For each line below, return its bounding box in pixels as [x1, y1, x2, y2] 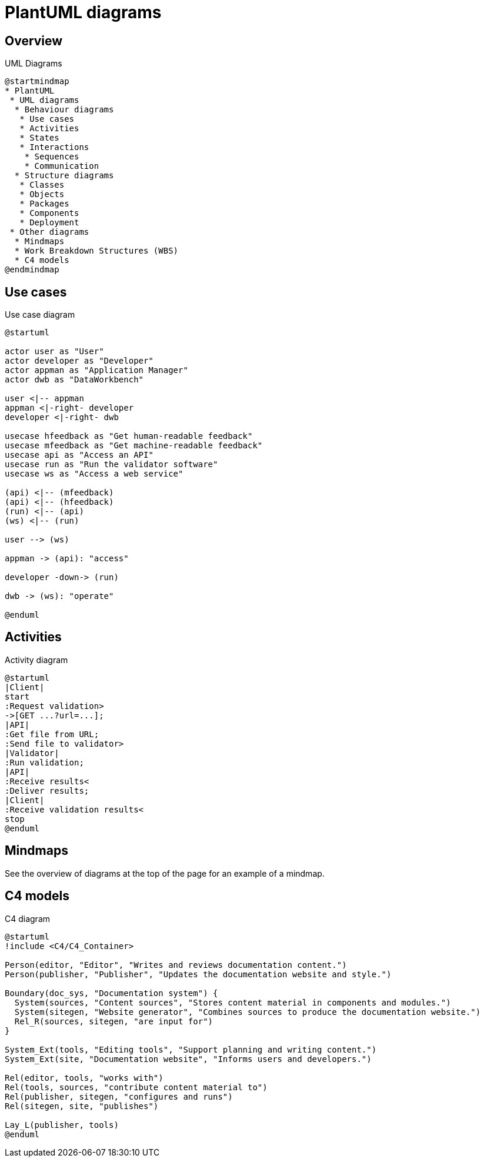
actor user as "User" [5, 347, 104, 357]
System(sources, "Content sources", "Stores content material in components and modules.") [14, 997, 451, 1007]
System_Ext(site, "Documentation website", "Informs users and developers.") [5, 1054, 372, 1064]
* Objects [19, 189, 65, 199]
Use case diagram [5, 309, 75, 320]
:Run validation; [5, 757, 84, 767]
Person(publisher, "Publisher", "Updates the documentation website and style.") [5, 969, 392, 979]
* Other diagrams [9, 227, 89, 237]
